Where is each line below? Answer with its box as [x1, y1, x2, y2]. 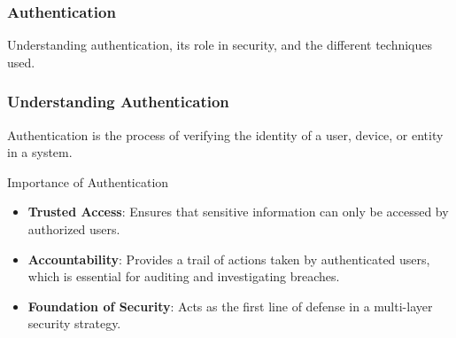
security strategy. [27, 314, 121, 333]
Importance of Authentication [7, 172, 169, 191]
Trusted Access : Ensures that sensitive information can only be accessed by [27, 202, 449, 221]
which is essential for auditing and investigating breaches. [27, 267, 340, 286]
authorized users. [27, 220, 120, 238]
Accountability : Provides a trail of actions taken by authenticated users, [27, 249, 430, 268]
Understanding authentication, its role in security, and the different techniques [7, 35, 433, 54]
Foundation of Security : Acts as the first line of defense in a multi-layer [27, 296, 433, 315]
